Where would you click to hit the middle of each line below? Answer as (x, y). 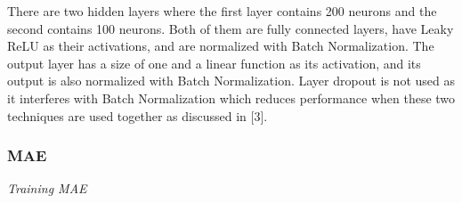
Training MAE (47, 188)
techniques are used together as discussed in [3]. (138, 115)
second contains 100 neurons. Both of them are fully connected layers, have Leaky (231, 28)
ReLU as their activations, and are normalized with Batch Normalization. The (221, 46)
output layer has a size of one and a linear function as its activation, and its (214, 63)
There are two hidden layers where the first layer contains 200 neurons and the (222, 11)
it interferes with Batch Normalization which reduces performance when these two (231, 97)
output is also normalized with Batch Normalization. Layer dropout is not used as (231, 81)
